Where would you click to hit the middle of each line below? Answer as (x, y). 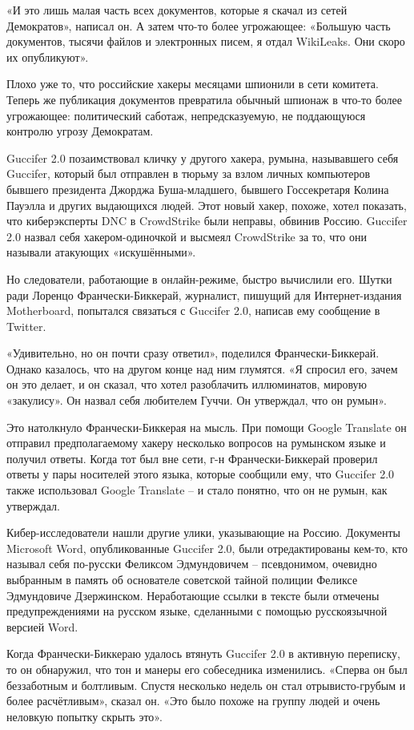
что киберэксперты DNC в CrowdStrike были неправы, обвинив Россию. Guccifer (207, 221)
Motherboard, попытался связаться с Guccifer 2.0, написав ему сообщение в (193, 311)
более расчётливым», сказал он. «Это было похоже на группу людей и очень (193, 701)
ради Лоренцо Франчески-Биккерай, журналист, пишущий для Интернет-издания (204, 294)
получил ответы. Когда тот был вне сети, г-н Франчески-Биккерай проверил (192, 458)
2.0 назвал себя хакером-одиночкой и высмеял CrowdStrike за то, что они (187, 236)
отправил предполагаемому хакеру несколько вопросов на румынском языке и (196, 443)
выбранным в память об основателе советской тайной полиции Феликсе (182, 579)
